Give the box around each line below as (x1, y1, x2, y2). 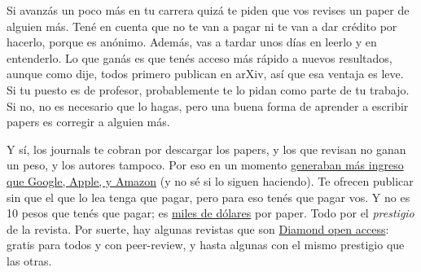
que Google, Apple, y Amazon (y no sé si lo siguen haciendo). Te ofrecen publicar (7, 172, 414, 189)
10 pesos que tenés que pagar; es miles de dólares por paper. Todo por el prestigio (7, 204, 414, 222)
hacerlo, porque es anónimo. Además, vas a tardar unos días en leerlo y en (7, 33, 377, 50)
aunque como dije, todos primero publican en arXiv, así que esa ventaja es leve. (7, 65, 404, 82)
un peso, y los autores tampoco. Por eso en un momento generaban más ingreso (7, 156, 404, 173)
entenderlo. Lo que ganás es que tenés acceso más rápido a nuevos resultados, (7, 49, 392, 66)
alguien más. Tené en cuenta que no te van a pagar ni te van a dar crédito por (7, 17, 397, 34)
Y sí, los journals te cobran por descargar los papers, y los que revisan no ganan (7, 140, 406, 157)
